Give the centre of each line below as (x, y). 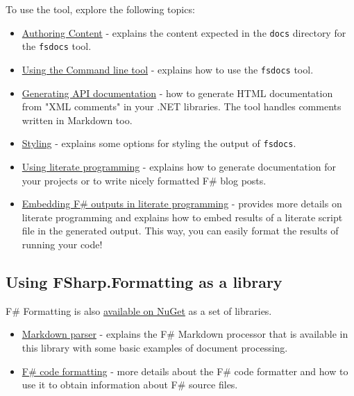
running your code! (62, 244)
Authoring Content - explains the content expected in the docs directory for (184, 32)
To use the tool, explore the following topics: (100, 9)
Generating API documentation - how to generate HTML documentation (177, 93)
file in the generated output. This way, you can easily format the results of (180, 231)
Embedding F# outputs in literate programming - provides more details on (182, 204)
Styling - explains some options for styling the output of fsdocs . (159, 143)
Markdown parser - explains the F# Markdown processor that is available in (185, 334)
